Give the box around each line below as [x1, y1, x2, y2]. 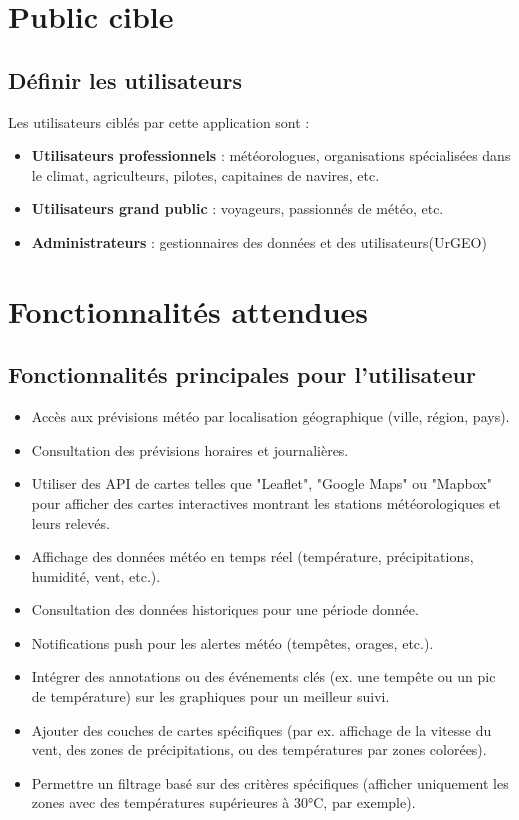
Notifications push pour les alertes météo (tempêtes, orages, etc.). [31, 632, 434, 653]
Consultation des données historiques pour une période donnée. [31, 599, 419, 620]
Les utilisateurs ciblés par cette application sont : [8, 111, 310, 132]
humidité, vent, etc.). [31, 565, 161, 586]
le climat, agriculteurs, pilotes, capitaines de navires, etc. [31, 164, 380, 185]
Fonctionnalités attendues [8, 290, 369, 331]
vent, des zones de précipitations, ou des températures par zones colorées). [31, 739, 487, 760]
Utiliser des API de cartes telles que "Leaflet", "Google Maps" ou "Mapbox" [31, 473, 492, 494]
